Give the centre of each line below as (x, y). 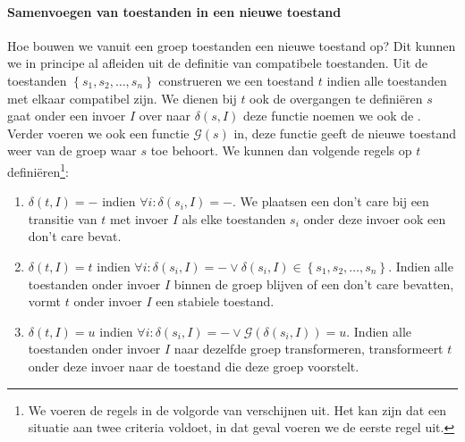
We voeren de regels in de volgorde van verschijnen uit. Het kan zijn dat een (237, 409)
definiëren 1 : (38, 170)
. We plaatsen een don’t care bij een (331, 201)
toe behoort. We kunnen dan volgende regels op (281, 150)
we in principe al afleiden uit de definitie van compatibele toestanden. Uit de (217, 63)
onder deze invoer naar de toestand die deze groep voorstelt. (194, 366)
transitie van (63, 218)
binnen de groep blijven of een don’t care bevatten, (314, 284)
